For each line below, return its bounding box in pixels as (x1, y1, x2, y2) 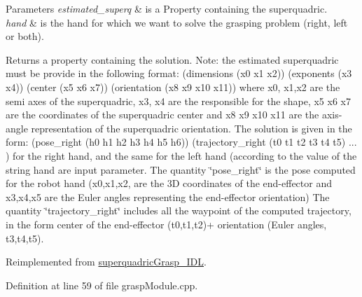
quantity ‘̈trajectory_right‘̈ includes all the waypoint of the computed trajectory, (6, 203, 351, 218)
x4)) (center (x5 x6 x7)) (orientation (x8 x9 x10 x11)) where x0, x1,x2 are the (6, 79, 340, 94)
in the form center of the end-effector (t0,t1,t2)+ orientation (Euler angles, (6, 216, 327, 231)
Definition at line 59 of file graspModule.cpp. (6, 277, 198, 292)
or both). (6, 29, 44, 43)
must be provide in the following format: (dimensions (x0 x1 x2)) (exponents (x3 (6, 66, 352, 81)
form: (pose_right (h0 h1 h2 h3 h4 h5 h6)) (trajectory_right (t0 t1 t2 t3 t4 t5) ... (6, 134, 357, 149)
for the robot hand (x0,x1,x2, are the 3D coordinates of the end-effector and (6, 176, 332, 191)
